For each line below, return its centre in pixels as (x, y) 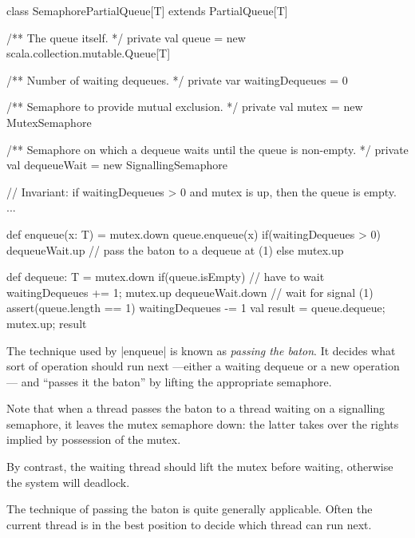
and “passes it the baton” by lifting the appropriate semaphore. (176, 381)
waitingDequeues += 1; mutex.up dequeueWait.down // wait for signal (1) (190, 292)
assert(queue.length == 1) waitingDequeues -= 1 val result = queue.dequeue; (196, 308)
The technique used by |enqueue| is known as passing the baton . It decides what (201, 350)
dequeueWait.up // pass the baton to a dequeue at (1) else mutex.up (175, 249)
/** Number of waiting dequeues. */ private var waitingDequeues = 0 (177, 79)
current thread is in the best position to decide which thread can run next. (189, 524)
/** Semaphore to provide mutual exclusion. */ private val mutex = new (185, 107)
